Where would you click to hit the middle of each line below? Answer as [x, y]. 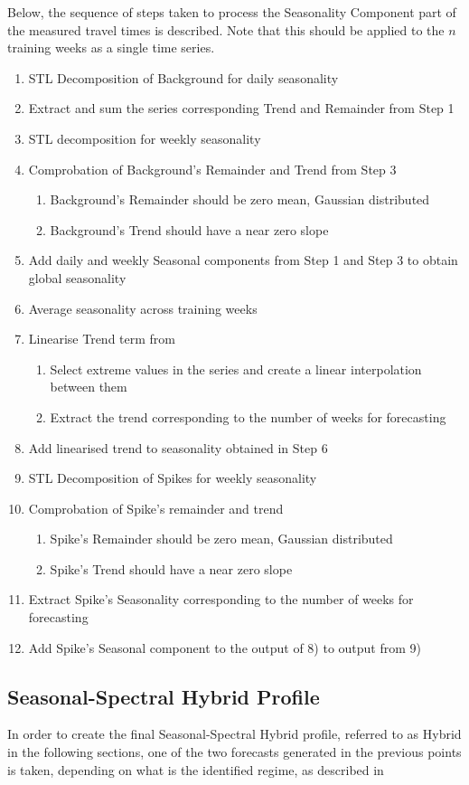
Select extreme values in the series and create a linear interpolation [236, 369]
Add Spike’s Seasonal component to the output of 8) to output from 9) [225, 647]
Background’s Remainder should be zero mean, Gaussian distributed [240, 199]
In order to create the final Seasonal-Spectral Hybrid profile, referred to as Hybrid [234, 734]
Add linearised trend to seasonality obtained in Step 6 [178, 447]
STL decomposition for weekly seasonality [145, 138]
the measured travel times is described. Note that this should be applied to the [226, 29]
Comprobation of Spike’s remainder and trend [156, 508]
